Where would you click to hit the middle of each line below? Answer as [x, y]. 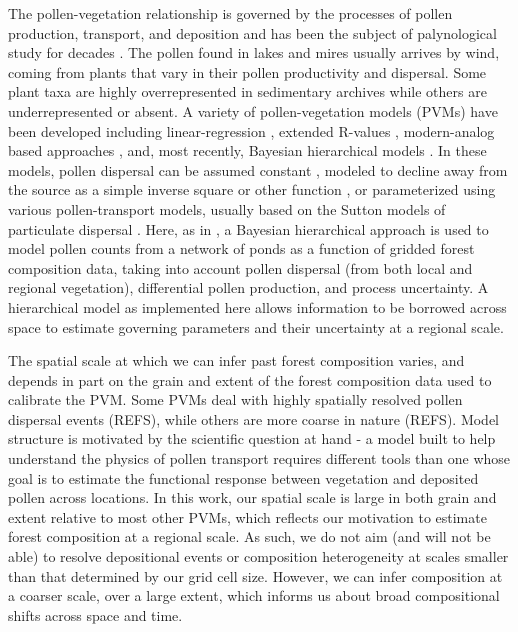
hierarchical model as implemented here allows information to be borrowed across [257, 306]
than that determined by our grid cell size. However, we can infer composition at [255, 575]
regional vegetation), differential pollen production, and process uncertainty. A [248, 287]
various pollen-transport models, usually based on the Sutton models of [227, 208]
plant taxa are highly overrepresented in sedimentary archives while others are [247, 91]
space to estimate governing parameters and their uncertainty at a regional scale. [256, 326]
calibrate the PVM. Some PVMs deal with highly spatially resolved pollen [235, 399]
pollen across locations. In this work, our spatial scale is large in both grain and [252, 497]
